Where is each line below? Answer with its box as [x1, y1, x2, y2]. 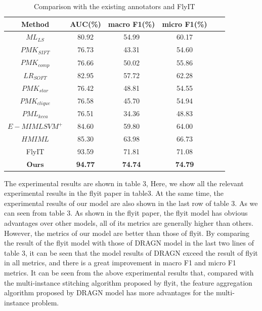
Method [21, 18, 50, 29]
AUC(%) [70, 18, 101, 29]
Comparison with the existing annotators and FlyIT [33, 1, 195, 11]
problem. [31, 297, 59, 307]
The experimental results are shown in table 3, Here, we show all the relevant [4, 178, 244, 188]
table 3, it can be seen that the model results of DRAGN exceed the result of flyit [4, 247, 258, 258]
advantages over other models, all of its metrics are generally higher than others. [4, 218, 253, 228]
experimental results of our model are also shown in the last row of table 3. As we [4, 197, 258, 208]
